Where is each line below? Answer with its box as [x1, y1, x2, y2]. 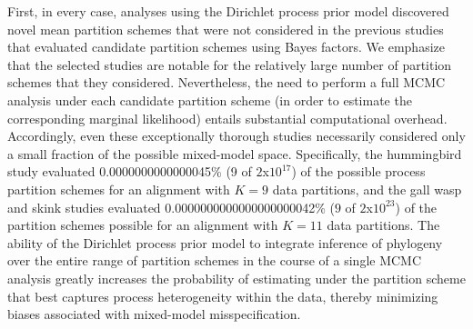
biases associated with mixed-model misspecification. [7, 304, 301, 324]
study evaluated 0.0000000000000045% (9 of [7, 162, 252, 181]
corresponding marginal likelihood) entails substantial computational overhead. [7, 108, 448, 127]
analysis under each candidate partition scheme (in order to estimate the [7, 90, 412, 109]
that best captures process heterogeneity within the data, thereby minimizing [7, 286, 438, 305]
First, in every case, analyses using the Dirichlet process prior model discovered [7, 2, 449, 20]
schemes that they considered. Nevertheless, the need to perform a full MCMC [7, 73, 446, 92]
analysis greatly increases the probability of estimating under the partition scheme [7, 268, 466, 287]
